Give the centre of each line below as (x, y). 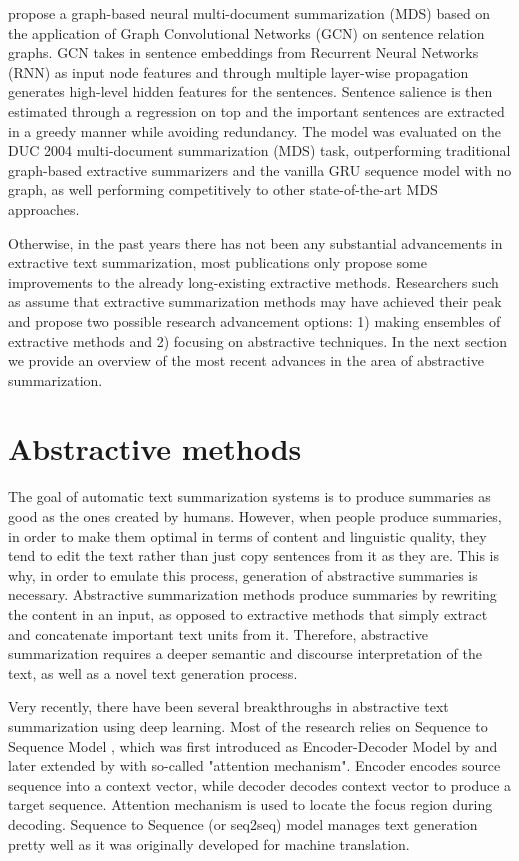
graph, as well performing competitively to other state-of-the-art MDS (223, 189)
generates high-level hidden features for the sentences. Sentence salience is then (250, 91)
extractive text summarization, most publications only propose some (217, 262)
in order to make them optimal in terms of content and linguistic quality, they (247, 535)
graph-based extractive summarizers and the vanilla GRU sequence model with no (260, 169)
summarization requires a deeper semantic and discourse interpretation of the (245, 653)
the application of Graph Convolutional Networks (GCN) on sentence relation (246, 32)
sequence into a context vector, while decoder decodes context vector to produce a (260, 784)
